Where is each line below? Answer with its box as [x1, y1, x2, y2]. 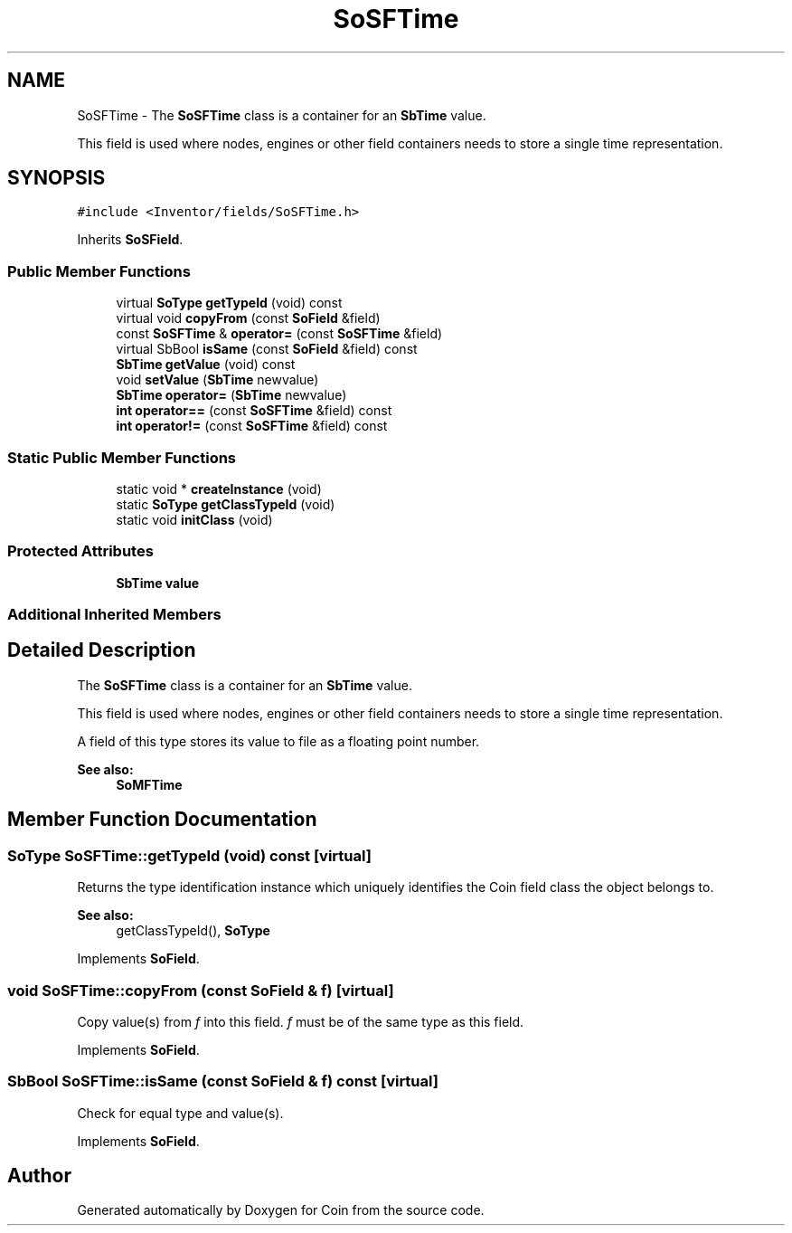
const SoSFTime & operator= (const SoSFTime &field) [116, 326, 443, 342]
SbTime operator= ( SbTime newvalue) [116, 387, 347, 403]
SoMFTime [116, 776, 183, 792]
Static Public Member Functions [7, 448, 237, 467]
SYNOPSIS [7, 166, 106, 190]
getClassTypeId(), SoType [116, 923, 270, 939]
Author [7, 1164, 71, 1188]
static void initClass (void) [116, 511, 273, 527]
